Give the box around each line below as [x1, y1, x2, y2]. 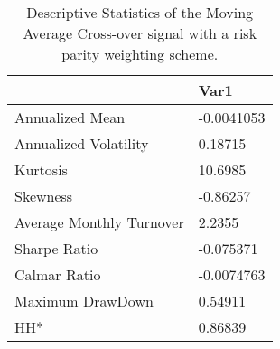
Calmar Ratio [14, 264, 101, 285]
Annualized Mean [14, 107, 126, 127]
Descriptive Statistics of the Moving [26, 2, 254, 23]
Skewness [14, 185, 73, 206]
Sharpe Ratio [14, 238, 98, 259]
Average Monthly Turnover [14, 212, 184, 232]
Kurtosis [14, 159, 68, 180]
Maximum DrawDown [14, 290, 154, 311]
